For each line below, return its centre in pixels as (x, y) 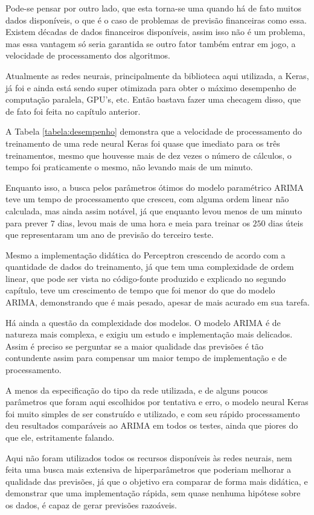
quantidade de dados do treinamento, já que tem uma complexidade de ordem (150, 267)
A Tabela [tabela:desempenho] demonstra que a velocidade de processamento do (154, 131)
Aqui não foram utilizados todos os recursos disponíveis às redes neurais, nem (149, 457)
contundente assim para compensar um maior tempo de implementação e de (146, 358)
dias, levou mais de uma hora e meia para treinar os (154, 222)
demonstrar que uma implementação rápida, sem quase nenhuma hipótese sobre (153, 493)
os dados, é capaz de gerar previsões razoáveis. (91, 504)
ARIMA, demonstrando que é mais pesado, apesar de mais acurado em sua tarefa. (158, 302)
